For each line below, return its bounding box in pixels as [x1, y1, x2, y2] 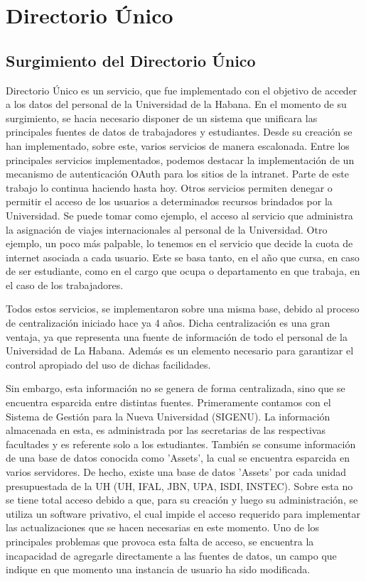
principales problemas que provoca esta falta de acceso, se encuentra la [6, 533, 314, 548]
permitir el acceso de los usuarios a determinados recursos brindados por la [6, 194, 333, 209]
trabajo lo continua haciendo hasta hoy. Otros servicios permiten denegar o [6, 180, 333, 195]
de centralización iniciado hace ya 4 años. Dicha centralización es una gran [6, 315, 330, 330]
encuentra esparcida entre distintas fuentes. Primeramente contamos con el [6, 395, 331, 410]
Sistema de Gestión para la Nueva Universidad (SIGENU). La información [6, 408, 330, 423]
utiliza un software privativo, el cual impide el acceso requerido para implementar [6, 506, 360, 521]
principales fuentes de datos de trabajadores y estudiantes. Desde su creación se [6, 124, 352, 139]
